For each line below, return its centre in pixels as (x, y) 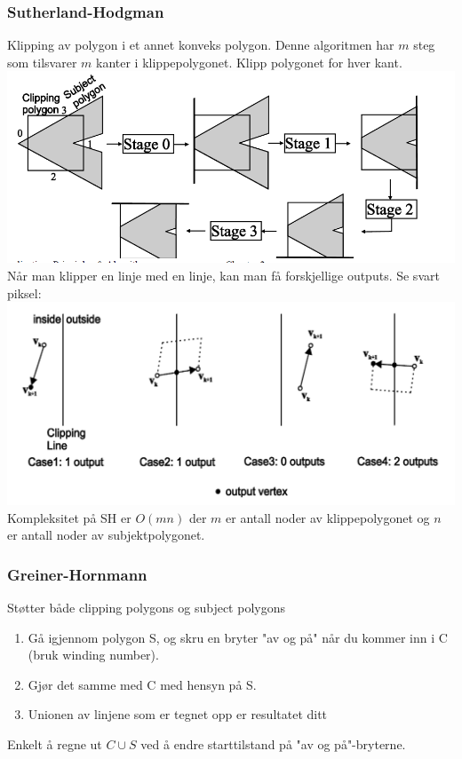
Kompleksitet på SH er (69, 517)
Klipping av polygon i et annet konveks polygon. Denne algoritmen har (201, 45)
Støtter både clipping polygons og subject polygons (146, 607)
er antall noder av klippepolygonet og (328, 517)
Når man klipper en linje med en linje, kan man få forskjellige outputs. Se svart (223, 275)
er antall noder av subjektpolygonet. (106, 535)
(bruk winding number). (93, 655)
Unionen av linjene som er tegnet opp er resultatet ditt (178, 714)
